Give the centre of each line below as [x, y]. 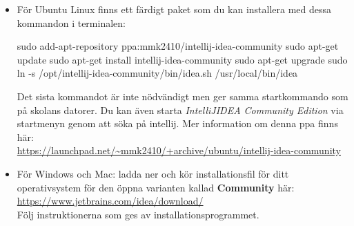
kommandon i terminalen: [71, 22]
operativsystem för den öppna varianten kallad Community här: [156, 187]
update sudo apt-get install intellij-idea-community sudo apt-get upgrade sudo [182, 59]
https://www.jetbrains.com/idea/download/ [110, 201]
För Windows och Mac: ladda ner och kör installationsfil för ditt [153, 173]
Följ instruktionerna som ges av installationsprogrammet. [138, 214]
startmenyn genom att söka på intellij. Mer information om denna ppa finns [177, 123]
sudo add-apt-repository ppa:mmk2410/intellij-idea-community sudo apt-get [178, 46]
